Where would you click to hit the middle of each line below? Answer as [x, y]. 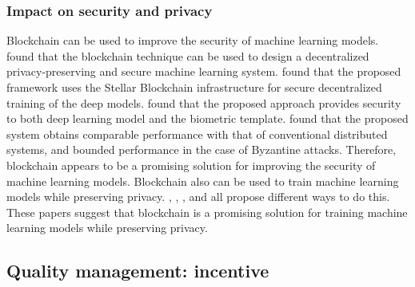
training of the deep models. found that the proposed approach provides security [204, 102]
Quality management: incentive [138, 271]
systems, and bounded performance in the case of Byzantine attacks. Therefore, [202, 149]
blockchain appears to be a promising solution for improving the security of [191, 165]
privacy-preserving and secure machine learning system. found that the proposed [204, 71]
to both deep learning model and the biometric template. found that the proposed [207, 118]
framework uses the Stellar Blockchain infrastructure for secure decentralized [194, 87]
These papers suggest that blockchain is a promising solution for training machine [207, 212]
